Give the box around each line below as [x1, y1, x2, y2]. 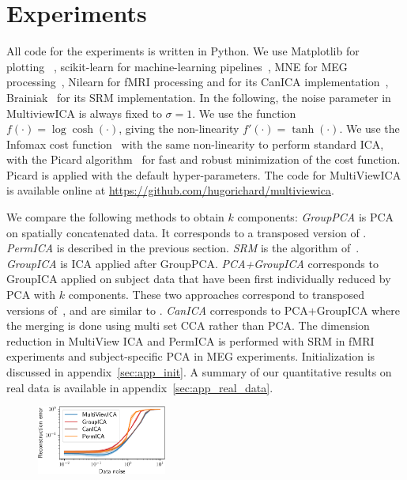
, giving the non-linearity [119, 120, 239, 137]
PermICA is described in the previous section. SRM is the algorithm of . [6, 240, 360, 256]
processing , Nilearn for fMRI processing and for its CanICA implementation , [6, 74, 389, 90]
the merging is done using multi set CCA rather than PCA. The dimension [6, 317, 370, 334]
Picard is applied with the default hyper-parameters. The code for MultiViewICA [6, 166, 401, 183]
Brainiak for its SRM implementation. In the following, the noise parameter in [6, 89, 391, 105]
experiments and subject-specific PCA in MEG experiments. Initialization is [6, 348, 375, 365]
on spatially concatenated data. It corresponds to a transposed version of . [6, 224, 367, 240]
